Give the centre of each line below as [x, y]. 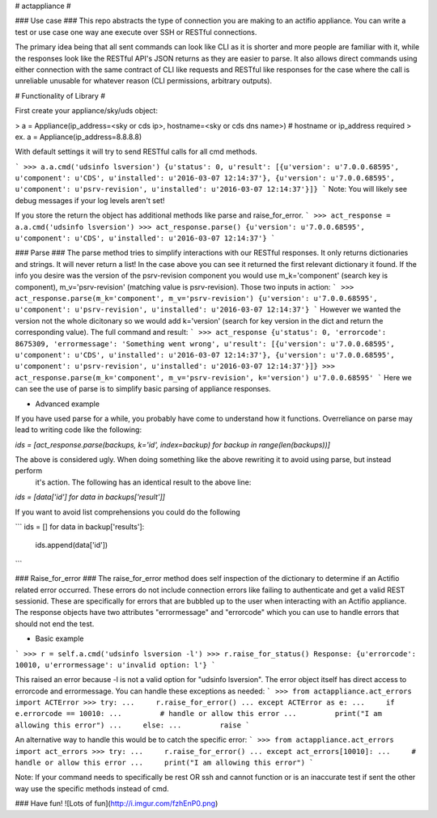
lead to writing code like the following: [78, 430]
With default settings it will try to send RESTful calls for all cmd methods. [136, 152]
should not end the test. [55, 624]
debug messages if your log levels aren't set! [90, 200]
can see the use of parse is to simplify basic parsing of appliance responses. [143, 389]
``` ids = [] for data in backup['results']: [80, 527]
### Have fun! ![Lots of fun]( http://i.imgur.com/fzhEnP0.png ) [117, 803]
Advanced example [68, 404]
